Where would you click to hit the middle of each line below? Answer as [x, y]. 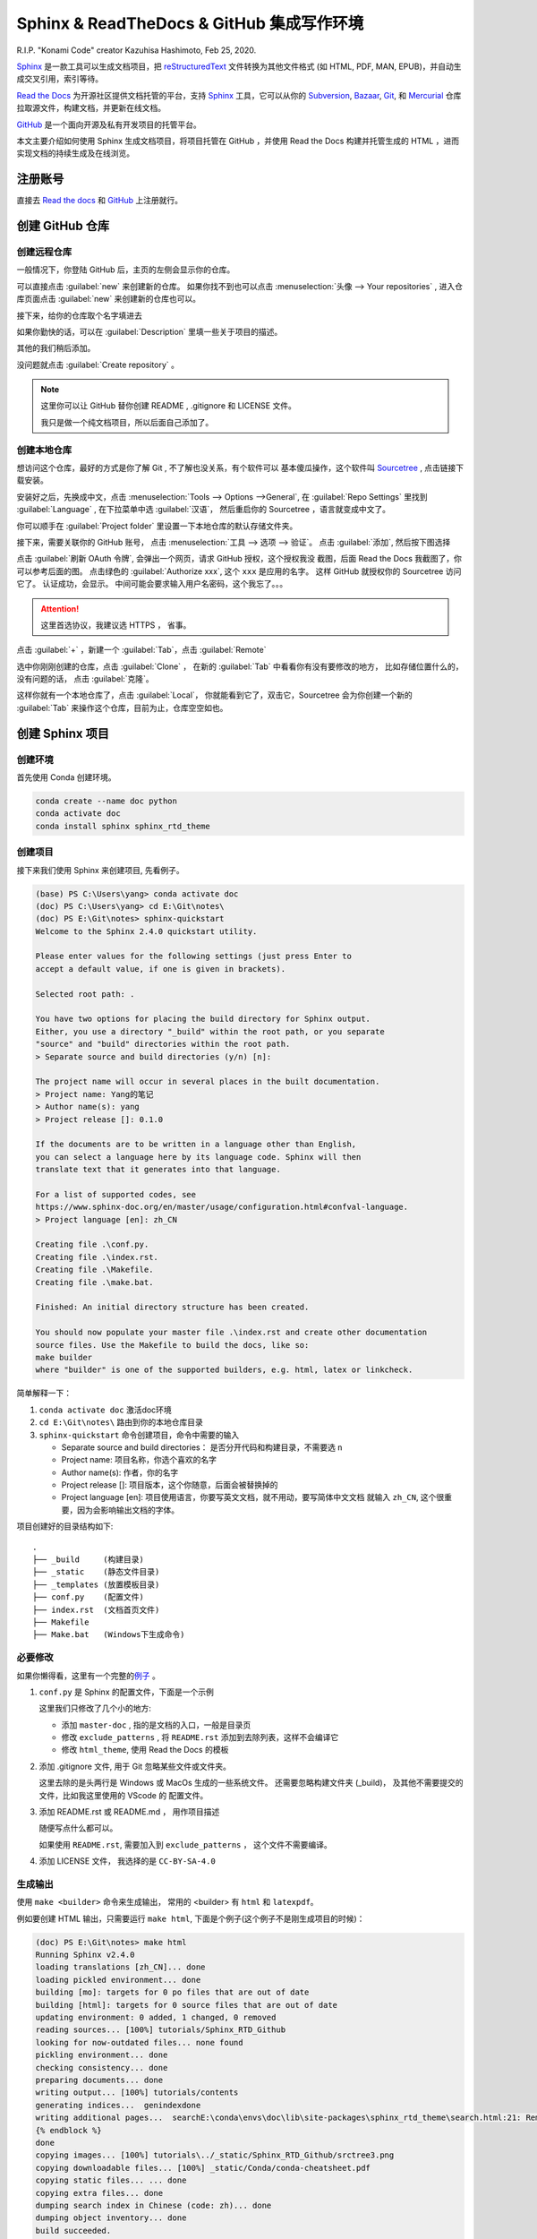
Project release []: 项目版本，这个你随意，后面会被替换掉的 [170, 1485]
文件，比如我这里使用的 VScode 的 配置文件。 [124, 1795]
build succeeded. [73, 2230]
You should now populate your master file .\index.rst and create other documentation [231, 1333]
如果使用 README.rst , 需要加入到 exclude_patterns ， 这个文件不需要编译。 [185, 1844]
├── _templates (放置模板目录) [96, 1584]
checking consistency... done [102, 2067]
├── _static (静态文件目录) [96, 1572]
